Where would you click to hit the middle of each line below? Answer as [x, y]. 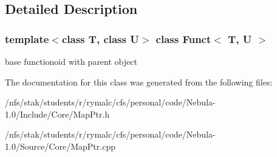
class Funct [183, 38]
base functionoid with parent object [71, 61]
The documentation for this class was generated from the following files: [139, 82]
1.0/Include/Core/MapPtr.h [57, 114]
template [27, 38]
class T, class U [100, 38]
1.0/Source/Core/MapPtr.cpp [60, 146]
